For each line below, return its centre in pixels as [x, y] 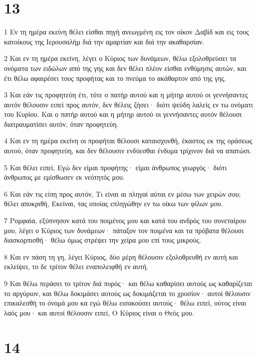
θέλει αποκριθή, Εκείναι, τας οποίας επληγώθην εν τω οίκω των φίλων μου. [114, 203]
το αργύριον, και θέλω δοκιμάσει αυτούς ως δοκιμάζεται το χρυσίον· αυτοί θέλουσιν [128, 293]
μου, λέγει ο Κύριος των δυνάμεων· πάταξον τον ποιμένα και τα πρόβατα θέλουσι [124, 230]
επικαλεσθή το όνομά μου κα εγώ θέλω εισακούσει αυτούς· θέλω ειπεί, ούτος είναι [125, 303]
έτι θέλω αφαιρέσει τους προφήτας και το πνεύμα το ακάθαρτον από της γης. [115, 78]
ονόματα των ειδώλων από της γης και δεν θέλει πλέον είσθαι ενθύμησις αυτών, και [125, 68]
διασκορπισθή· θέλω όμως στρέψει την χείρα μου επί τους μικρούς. [103, 240]
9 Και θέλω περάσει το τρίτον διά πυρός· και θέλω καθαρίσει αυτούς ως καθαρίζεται [128, 283]
